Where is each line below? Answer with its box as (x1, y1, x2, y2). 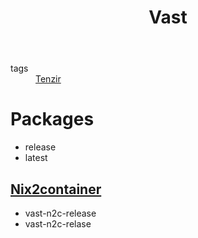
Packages (10, 108, 95, 131)
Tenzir (35, 73, 62, 85)
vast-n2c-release (24, 207, 97, 219)
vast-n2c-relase (24, 217, 92, 230)
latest (24, 152, 48, 164)
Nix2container (10, 181, 102, 198)
